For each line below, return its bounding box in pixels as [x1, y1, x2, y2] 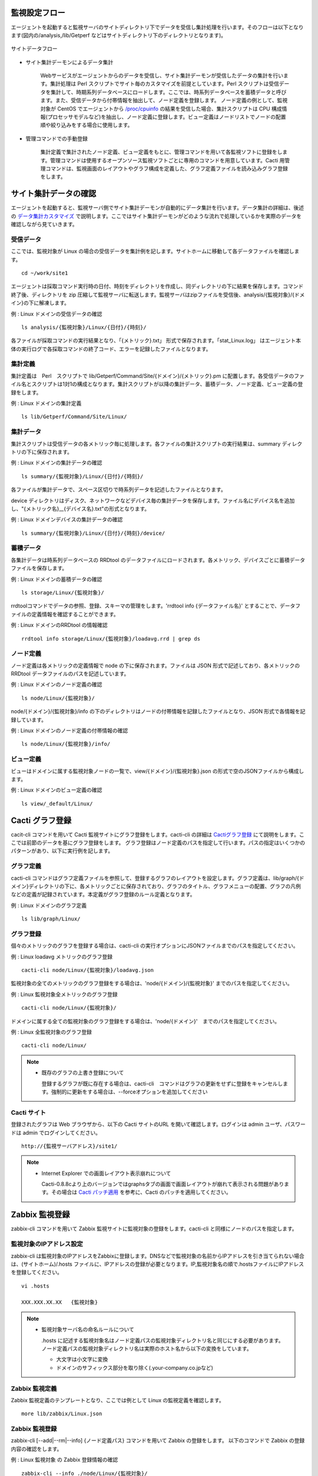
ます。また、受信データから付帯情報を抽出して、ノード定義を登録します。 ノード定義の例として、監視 [40, 97, 288, 104]
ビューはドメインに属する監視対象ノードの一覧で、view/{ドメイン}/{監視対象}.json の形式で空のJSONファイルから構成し [11, 768, 304, 775]
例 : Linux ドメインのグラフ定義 [11, 902, 87, 909]
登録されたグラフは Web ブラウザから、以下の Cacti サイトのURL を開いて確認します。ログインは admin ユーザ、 [11, 1121, 285, 1128]
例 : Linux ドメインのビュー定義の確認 [11, 786, 102, 793]
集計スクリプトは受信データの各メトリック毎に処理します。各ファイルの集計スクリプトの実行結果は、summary [11, 440, 281, 447]
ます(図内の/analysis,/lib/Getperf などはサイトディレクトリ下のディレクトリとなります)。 [11, 31, 227, 38]
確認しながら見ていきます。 [11, 221, 78, 228]
